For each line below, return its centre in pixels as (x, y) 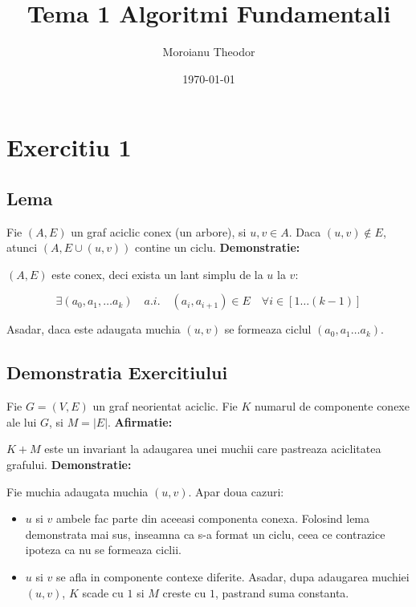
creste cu (184, 592)
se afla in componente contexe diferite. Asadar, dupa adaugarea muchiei (233, 577)
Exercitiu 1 (69, 147)
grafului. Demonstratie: (69, 465)
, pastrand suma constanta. (282, 592)
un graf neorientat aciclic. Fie (165, 406)
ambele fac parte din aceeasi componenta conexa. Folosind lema (213, 518)
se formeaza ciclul (268, 329)
